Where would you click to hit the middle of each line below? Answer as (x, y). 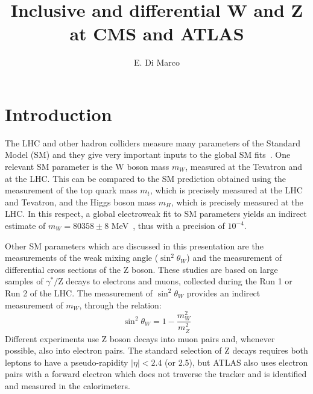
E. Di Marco (157, 62)
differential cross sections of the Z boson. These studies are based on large (141, 269)
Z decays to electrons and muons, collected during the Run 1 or (175, 281)
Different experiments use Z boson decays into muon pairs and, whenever (140, 338)
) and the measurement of (234, 258)
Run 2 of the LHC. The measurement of (79, 292)
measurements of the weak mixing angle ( (82, 258)
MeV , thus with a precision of (168, 225)
